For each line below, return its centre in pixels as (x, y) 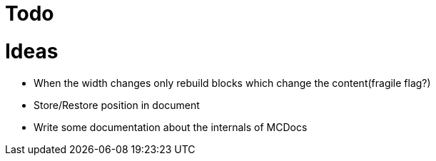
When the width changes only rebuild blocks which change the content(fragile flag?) (232, 83)
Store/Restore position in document (117, 105)
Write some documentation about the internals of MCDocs (171, 127)
